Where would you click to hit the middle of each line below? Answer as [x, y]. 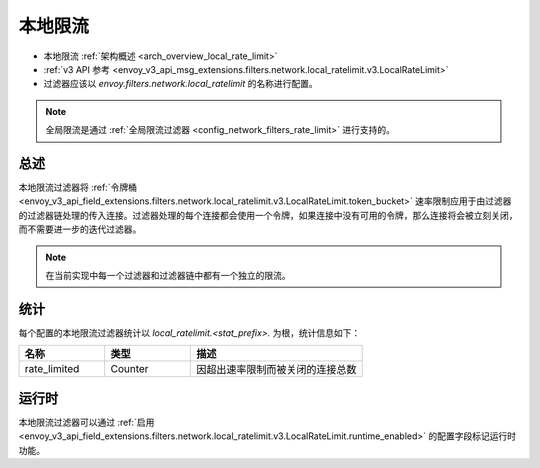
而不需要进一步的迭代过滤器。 [80, 229]
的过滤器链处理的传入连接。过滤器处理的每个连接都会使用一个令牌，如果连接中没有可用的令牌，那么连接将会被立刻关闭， [268, 215]
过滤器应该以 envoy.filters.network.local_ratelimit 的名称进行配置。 [181, 84]
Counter [129, 369]
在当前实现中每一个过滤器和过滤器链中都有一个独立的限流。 [168, 275]
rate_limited [52, 369]
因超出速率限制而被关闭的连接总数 [276, 370]
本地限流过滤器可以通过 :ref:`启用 [86, 422]
